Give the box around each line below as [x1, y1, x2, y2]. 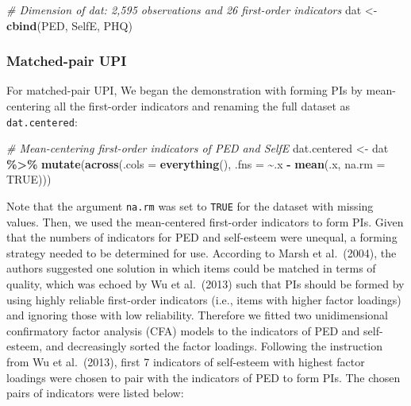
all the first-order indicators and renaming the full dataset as [54, 98, 351, 114]
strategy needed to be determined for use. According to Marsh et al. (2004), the [6, 244, 397, 261]
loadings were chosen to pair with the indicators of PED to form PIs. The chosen [6, 369, 401, 385]
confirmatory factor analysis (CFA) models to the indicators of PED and [6, 322, 360, 338]
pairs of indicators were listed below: [6, 385, 184, 401]
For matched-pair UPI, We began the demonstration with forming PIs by [6, 82, 363, 99]
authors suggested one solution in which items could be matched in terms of [6, 260, 376, 276]
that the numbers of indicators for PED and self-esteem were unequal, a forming [6, 229, 398, 246]
